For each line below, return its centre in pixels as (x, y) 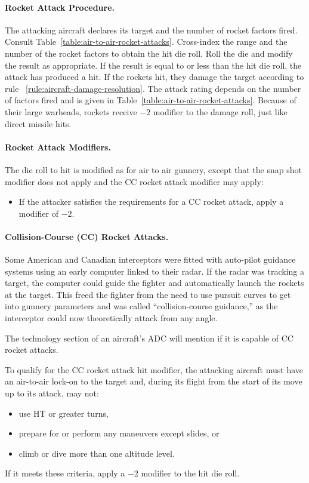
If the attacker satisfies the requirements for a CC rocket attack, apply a (151, 201)
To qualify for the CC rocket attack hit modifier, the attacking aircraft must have (154, 369)
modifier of (38, 213)
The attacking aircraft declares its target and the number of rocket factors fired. (151, 30)
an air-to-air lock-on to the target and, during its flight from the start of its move (154, 381)
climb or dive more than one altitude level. (97, 453)
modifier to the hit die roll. (190, 473)
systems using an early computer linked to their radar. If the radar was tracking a (154, 271)
